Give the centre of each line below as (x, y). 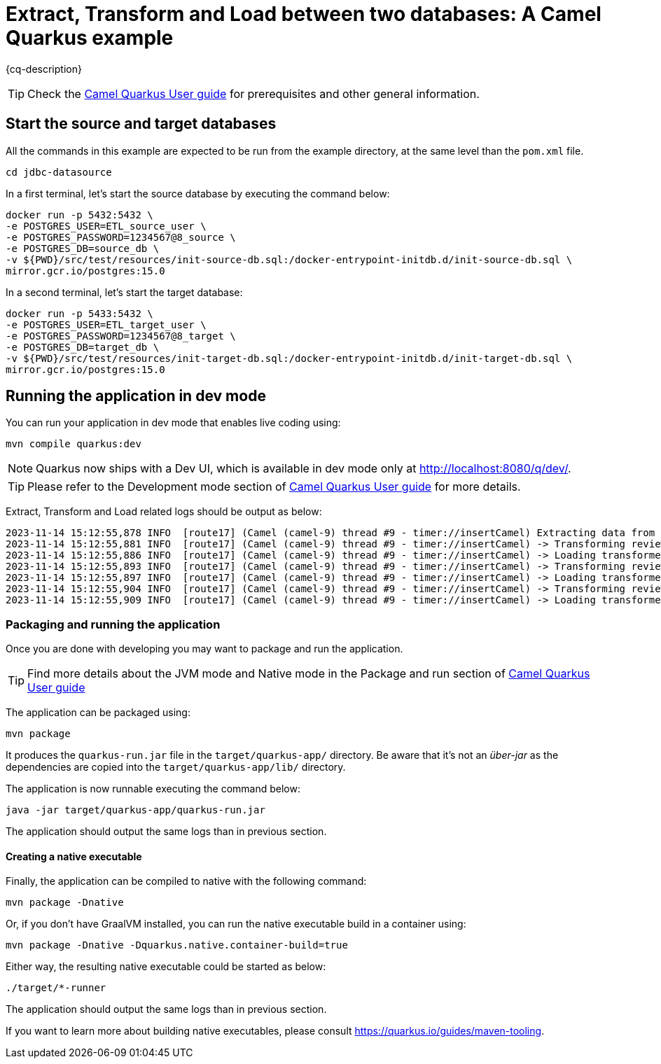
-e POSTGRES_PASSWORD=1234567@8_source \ (121, 237)
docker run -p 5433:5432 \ (79, 313)
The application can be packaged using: (98, 713)
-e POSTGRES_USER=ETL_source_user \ (106, 226)
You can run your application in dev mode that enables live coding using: (173, 423)
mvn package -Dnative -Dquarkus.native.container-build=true (177, 945)
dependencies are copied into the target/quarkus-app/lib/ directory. (176, 767)
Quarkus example (90, 38)
